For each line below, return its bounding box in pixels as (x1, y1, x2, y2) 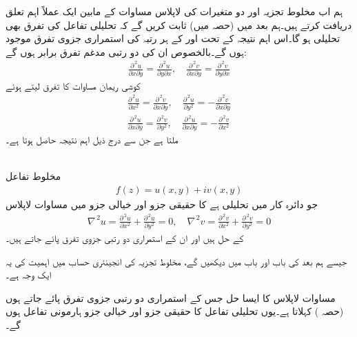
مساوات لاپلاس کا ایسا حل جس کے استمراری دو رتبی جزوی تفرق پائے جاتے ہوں (6, 290, 336, 305)
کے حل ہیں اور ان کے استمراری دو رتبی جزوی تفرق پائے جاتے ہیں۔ (6, 231, 244, 245)
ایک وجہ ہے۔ (6, 267, 52, 282)
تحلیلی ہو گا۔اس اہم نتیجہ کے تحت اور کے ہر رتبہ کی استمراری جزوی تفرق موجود (6, 31, 340, 45)
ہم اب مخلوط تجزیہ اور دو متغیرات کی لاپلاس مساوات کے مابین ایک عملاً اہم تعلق (6, 4, 343, 18)
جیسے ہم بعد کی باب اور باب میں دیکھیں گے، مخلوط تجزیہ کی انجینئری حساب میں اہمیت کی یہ (6, 254, 347, 268)
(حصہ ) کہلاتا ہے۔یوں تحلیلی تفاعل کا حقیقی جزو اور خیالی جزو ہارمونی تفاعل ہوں (6, 304, 344, 318)
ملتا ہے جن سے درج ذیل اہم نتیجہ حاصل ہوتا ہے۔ (6, 132, 178, 147)
